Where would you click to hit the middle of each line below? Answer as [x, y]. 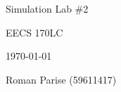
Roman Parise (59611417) [61, 79]
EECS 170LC [34, 32]
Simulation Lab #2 [47, 8]
